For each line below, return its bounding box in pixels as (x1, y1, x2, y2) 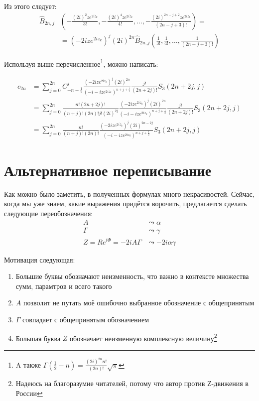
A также (15, 359, 41, 370)
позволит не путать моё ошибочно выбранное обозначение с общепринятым (23, 297, 255, 308)
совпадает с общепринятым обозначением (22, 314, 149, 324)
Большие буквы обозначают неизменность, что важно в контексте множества (15, 271, 249, 281)
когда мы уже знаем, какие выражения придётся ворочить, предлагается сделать (4, 198, 247, 209)
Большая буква (15, 333, 61, 343)
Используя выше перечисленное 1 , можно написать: (4, 57, 158, 69)
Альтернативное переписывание (4, 159, 212, 180)
